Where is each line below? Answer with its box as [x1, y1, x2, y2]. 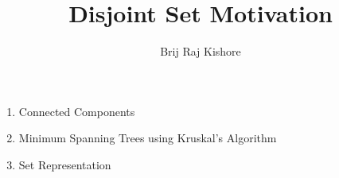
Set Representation [18, 156, 111, 172]
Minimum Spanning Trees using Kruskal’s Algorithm [18, 130, 277, 146]
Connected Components [18, 103, 135, 119]
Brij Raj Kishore [160, 43, 241, 60]
